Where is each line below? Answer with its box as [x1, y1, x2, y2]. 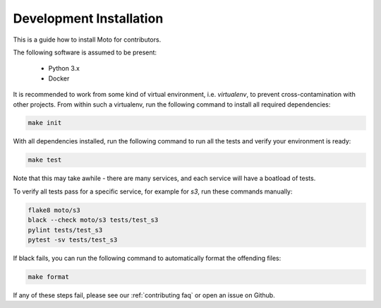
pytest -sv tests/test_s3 [28, 235, 118, 244]
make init [28, 119, 62, 127]
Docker [48, 74, 70, 83]
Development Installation [13, 11, 164, 26]
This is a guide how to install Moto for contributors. [13, 35, 162, 44]
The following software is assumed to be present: [13, 48, 157, 57]
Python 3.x [48, 64, 80, 73]
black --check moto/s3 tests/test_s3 [28, 216, 159, 224]
